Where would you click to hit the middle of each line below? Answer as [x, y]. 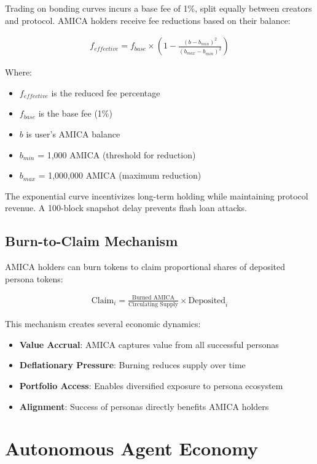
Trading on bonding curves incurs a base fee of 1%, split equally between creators [158, 8]
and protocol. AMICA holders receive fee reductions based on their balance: [148, 20]
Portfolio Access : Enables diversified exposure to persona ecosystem [151, 385]
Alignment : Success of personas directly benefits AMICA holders [144, 406]
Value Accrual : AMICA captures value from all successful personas [149, 344]
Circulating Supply [153, 305]
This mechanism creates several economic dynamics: [103, 324]
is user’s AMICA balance [73, 134]
